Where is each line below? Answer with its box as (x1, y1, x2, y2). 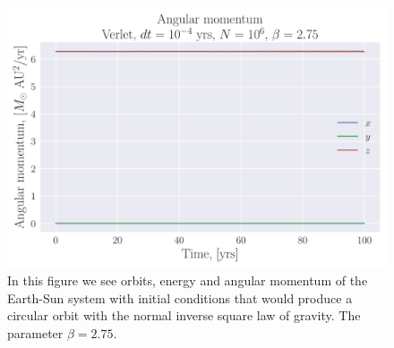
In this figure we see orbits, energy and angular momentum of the (7, 271, 368, 290)
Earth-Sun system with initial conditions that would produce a (7, 288, 353, 307)
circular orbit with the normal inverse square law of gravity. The (7, 306, 361, 325)
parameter (7, 323, 64, 342)
